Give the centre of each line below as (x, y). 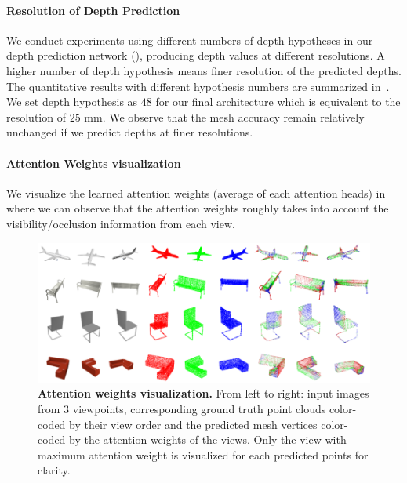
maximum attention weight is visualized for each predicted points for (203, 454)
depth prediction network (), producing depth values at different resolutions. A (196, 55)
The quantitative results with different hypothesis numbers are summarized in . (198, 86)
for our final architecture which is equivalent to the (278, 102)
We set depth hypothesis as (72, 102)
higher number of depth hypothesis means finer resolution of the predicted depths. (204, 70)
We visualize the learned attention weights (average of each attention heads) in (196, 192)
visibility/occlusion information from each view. (121, 223)
